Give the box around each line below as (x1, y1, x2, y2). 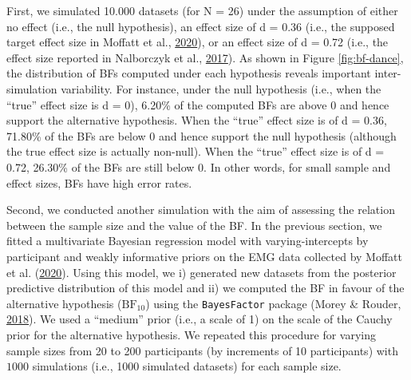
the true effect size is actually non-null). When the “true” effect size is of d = (6, 143, 385, 160)
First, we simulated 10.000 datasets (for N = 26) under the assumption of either (6, 2, 398, 18)
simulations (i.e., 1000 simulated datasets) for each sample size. (32, 358, 342, 374)
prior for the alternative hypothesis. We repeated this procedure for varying (6, 326, 377, 342)
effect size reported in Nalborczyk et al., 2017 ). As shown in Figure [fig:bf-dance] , (6, 49, 404, 65)
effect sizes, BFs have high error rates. (6, 174, 192, 191)
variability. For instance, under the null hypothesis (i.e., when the (61, 80, 381, 97)
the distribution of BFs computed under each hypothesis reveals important (6, 65, 371, 81)
